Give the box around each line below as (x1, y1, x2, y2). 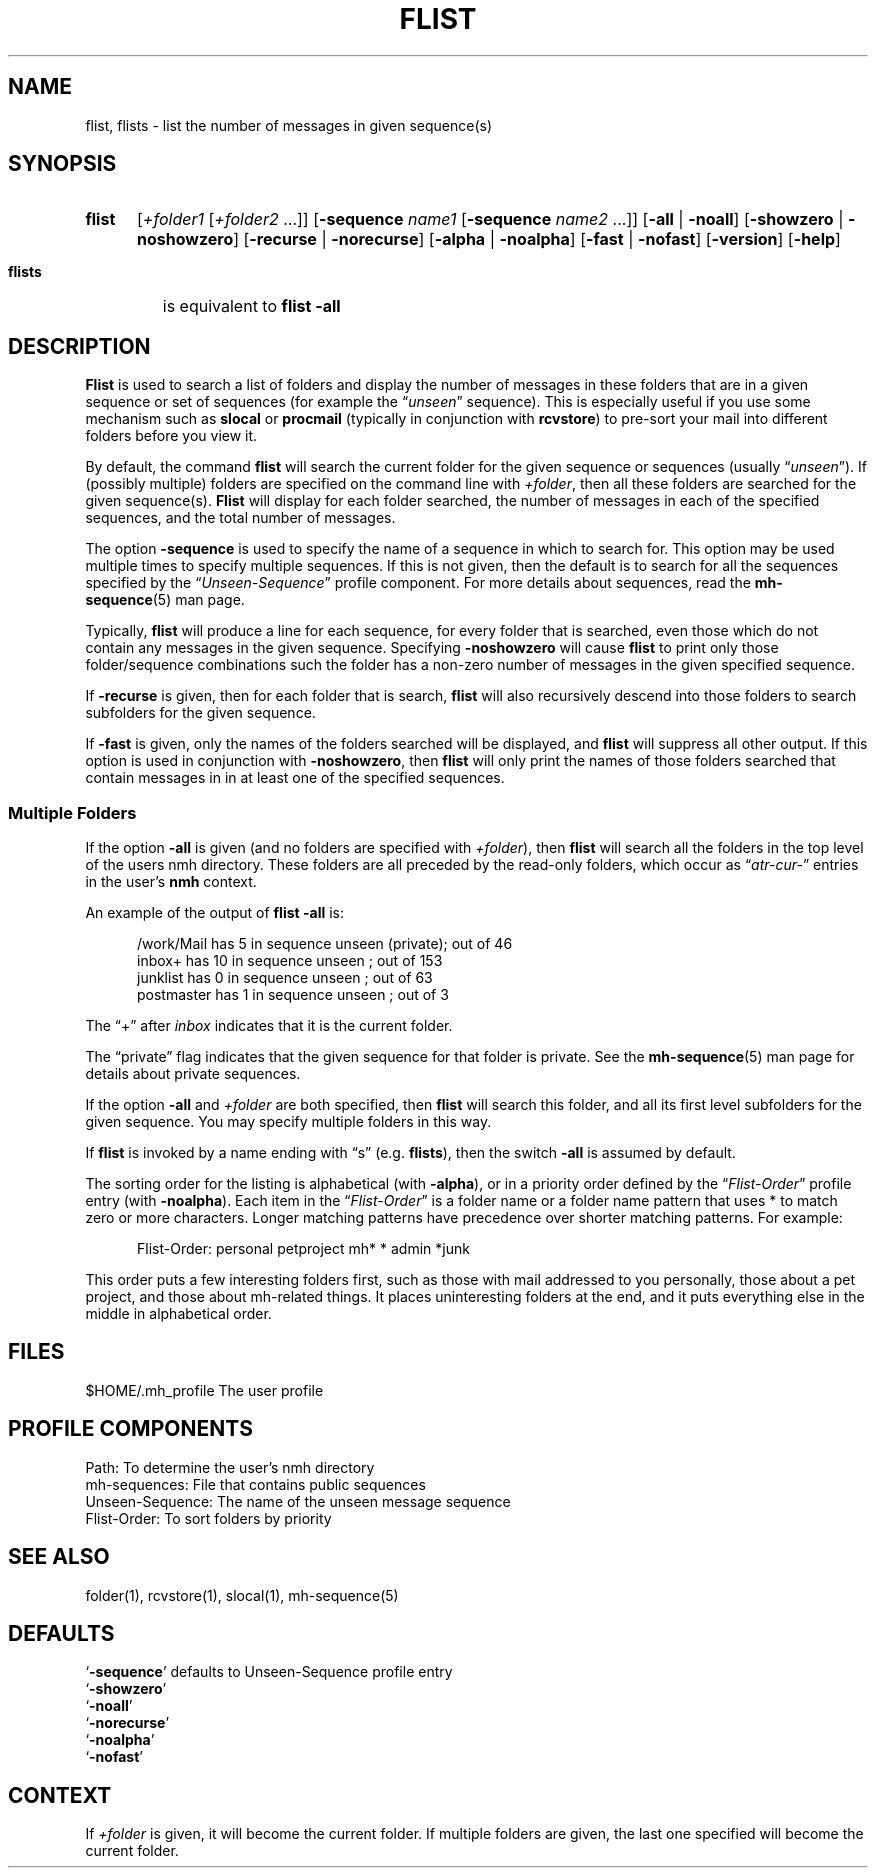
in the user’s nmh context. (85, 873, 257, 891)
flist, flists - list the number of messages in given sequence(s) (85, 116, 492, 134)
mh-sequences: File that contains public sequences (85, 1475, 426, 1493)
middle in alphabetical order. (85, 1305, 272, 1323)
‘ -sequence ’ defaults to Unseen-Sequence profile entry (85, 1663, 453, 1681)
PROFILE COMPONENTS (8, 1416, 253, 1442)
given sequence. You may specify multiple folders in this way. (85, 1113, 492, 1131)
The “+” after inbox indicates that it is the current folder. (85, 1017, 453, 1035)
